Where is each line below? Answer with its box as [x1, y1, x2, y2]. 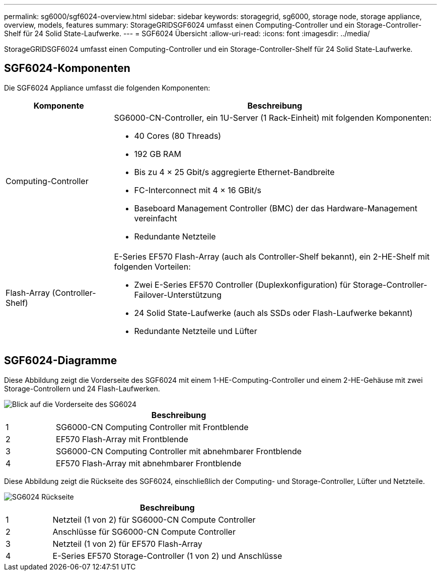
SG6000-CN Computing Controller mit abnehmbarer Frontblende [56, 446, 302, 456]
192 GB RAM [134, 148, 181, 159]
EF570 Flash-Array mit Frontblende [56, 434, 188, 444]
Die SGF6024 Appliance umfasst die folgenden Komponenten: [4, 83, 210, 92]
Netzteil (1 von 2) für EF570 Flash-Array [52, 538, 202, 549]
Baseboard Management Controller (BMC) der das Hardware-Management [134, 203, 417, 213]
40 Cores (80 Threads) [134, 130, 222, 141]
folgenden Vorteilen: [114, 261, 191, 272]
